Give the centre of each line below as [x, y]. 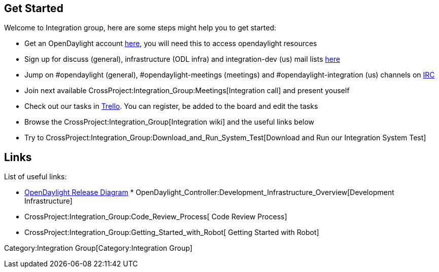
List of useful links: [35, 177]
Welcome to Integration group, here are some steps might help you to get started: [140, 28]
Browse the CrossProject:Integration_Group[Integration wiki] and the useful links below [169, 122]
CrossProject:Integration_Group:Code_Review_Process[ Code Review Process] [156, 217]
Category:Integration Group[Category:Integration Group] [98, 248]
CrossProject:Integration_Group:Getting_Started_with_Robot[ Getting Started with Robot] [172, 232]
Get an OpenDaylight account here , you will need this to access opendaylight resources [171, 44]
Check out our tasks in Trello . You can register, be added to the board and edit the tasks [171, 106]
